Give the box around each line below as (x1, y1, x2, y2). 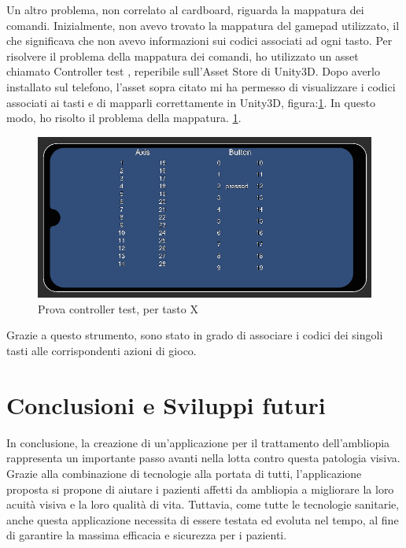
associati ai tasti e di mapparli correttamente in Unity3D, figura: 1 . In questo (6, 94, 375, 110)
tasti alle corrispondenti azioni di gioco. (6, 342, 197, 359)
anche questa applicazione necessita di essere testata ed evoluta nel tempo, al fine (6, 511, 399, 528)
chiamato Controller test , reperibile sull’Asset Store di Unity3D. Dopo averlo (6, 63, 380, 80)
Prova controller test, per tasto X (38, 300, 198, 317)
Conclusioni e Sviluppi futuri (6, 388, 326, 420)
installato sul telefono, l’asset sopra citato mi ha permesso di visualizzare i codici (6, 78, 396, 94)
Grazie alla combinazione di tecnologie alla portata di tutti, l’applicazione (6, 465, 362, 481)
